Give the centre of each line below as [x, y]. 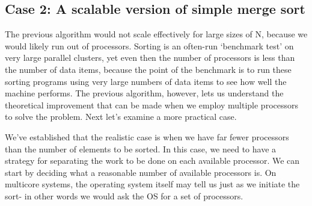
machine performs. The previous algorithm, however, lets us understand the [144, 93]
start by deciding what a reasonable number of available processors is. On [141, 172]
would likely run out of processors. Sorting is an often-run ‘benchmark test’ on [149, 45]
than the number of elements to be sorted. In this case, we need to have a [141, 148]
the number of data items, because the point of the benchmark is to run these [148, 69]
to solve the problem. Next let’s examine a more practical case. [121, 117]
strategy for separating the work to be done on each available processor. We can [152, 161]
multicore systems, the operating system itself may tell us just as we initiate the [152, 184]
